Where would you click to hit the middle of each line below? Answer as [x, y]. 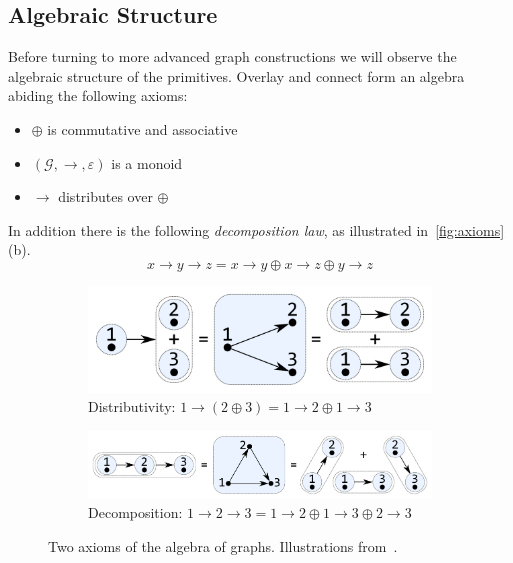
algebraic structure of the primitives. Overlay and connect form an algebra [236, 75]
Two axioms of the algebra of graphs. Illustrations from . [223, 545]
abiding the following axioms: [98, 95]
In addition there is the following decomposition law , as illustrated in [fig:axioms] [256, 229]
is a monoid [147, 162]
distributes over [105, 196]
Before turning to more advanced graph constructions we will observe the [232, 56]
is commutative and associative [142, 128]
